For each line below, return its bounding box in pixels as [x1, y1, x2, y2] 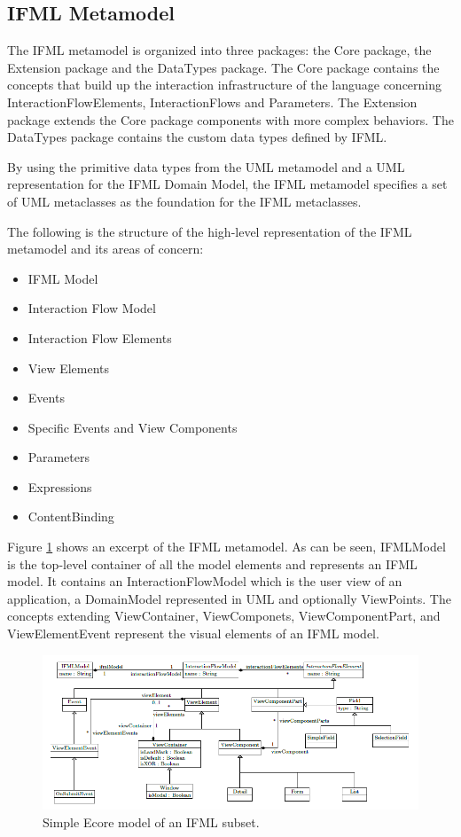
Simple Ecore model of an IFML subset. [43, 812, 260, 831]
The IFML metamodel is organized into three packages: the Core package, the [7, 41, 432, 59]
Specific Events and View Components [27, 418, 238, 436]
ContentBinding [27, 507, 114, 526]
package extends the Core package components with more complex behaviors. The [7, 110, 454, 129]
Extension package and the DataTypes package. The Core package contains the [7, 58, 440, 76]
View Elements [27, 358, 110, 377]
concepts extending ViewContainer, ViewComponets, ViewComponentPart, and [7, 606, 441, 625]
